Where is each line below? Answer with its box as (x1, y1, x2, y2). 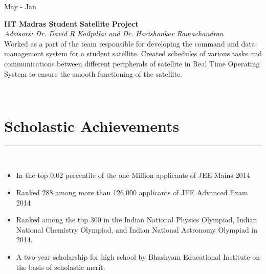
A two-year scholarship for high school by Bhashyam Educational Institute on (16, 252, 260, 262)
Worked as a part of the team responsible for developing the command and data (4, 38, 255, 49)
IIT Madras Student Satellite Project (4, 18, 139, 29)
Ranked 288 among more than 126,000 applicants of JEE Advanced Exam (16, 187, 248, 198)
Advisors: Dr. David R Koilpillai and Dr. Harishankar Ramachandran (4, 28, 224, 39)
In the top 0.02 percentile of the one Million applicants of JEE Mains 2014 (16, 170, 250, 180)
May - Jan (4, 1, 36, 11)
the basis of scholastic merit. (16, 261, 105, 272)
